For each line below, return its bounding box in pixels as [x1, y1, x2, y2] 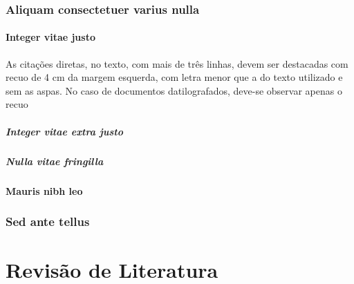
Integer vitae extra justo [6, 124, 123, 138]
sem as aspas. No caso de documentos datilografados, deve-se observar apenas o [6, 83, 342, 97]
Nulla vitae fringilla [6, 153, 104, 168]
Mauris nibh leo [6, 183, 83, 198]
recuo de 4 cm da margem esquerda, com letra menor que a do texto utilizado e [6, 70, 343, 84]
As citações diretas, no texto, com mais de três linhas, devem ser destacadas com [6, 56, 348, 70]
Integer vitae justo [6, 30, 95, 44]
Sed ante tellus [6, 213, 90, 230]
